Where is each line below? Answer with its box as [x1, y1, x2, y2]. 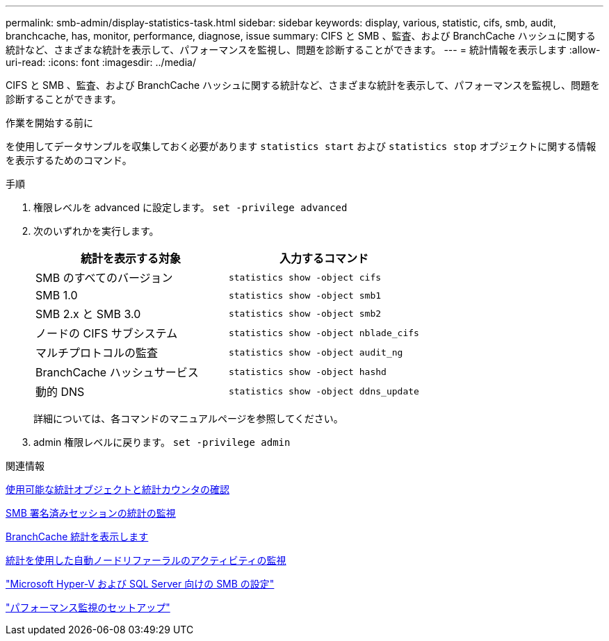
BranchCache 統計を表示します [6, 531, 149, 542]
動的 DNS [35, 385, 85, 399]
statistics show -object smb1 [228, 290, 382, 301]
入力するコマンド [279, 251, 368, 265]
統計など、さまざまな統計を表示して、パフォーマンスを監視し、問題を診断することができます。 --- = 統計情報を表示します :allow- [6, 44, 601, 56]
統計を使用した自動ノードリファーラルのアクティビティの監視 [6, 554, 286, 566]
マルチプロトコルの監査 [35, 346, 159, 360]
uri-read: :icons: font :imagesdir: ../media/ [6, 56, 196, 68]
